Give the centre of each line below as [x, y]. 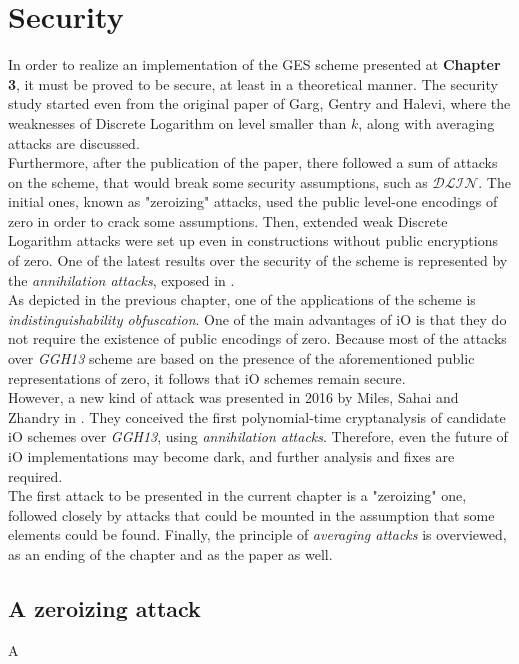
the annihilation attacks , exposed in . [121, 279]
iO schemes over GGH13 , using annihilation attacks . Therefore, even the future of [258, 436]
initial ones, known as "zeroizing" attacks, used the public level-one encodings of [253, 201]
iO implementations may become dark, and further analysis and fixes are [231, 456]
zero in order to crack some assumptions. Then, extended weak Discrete [228, 220]
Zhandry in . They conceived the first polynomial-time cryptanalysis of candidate [257, 416]
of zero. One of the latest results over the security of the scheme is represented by [258, 260]
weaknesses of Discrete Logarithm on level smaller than [177, 122]
